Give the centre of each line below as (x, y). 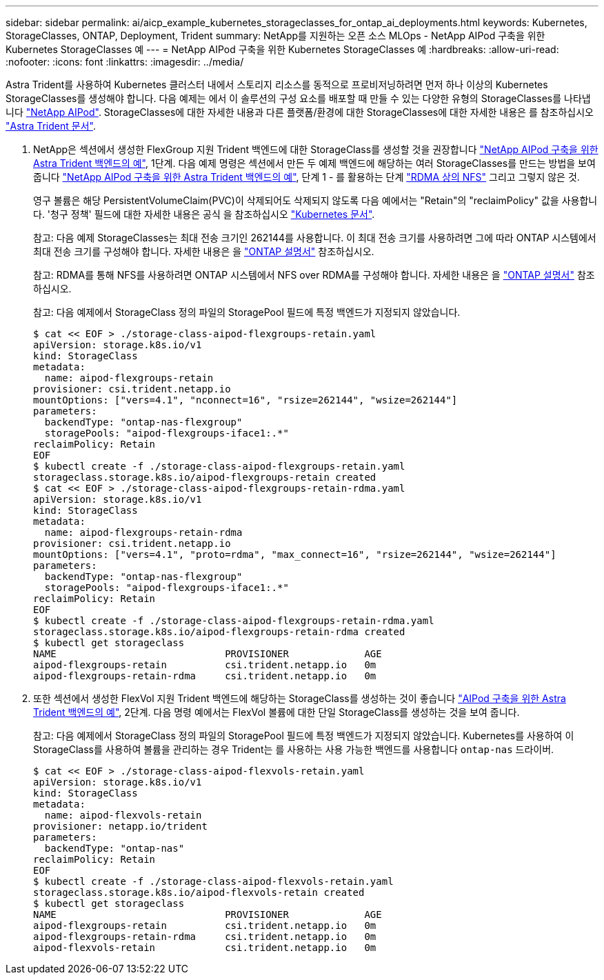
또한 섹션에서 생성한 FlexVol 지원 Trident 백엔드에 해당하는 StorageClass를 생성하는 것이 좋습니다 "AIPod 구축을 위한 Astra (300, 698)
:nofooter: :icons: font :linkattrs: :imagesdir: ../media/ (125, 62)
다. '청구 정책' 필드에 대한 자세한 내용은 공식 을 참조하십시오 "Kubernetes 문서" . (204, 214)
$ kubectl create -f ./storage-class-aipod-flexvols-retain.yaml (213, 881)
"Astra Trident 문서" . (51, 126)
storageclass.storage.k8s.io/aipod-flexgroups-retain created (205, 477)
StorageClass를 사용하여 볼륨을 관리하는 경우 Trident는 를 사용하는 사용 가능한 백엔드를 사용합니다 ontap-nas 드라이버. (294, 749)
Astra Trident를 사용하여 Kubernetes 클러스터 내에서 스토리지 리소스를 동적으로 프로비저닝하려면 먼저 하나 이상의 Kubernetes (277, 84)
